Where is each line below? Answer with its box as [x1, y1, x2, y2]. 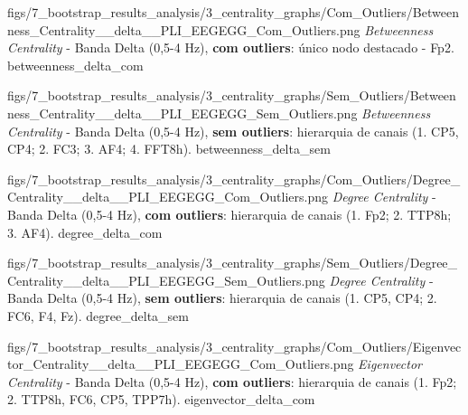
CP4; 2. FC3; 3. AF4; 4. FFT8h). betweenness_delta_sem [7, 139, 331, 158]
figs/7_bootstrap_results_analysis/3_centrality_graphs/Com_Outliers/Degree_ [7, 169, 461, 188]
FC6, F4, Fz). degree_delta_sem [7, 306, 189, 325]
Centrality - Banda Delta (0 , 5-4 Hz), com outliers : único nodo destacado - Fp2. [7, 38, 454, 57]
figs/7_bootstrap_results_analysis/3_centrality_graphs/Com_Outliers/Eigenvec [7, 336, 462, 355]
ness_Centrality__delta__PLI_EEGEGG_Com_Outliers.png [7, 20, 360, 39]
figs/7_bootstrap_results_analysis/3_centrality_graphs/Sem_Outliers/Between [7, 86, 456, 105]
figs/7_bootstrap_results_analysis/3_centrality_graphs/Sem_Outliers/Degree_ [7, 253, 458, 272]
